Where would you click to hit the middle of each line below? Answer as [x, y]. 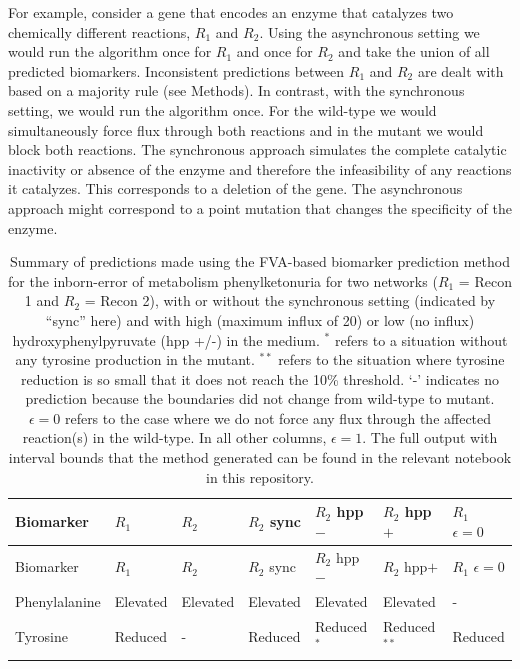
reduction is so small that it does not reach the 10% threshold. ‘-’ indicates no [260, 378]
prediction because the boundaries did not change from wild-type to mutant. [260, 398]
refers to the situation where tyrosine [391, 359]
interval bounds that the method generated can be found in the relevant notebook [260, 457]
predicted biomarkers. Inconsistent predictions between [176, 70]
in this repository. [260, 476]
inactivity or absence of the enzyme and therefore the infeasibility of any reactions [260, 168]
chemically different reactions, [99, 31]
